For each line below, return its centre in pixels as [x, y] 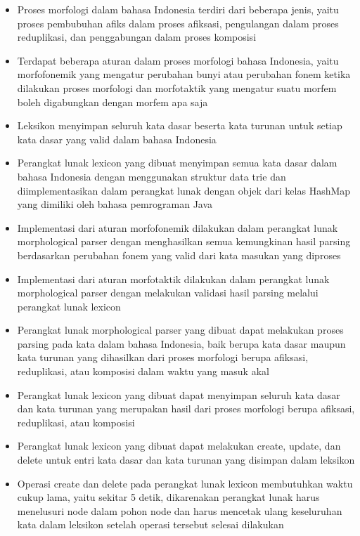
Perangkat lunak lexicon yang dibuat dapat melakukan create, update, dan [179, 446]
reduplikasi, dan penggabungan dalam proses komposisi [137, 37]
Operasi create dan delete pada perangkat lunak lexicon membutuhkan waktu [185, 483]
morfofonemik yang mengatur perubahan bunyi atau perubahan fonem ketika [184, 74]
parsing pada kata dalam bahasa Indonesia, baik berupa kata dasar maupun [181, 343]
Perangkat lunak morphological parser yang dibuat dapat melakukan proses [180, 330]
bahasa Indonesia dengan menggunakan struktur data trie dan [152, 176]
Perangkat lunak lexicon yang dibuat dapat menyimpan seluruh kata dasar [179, 394]
